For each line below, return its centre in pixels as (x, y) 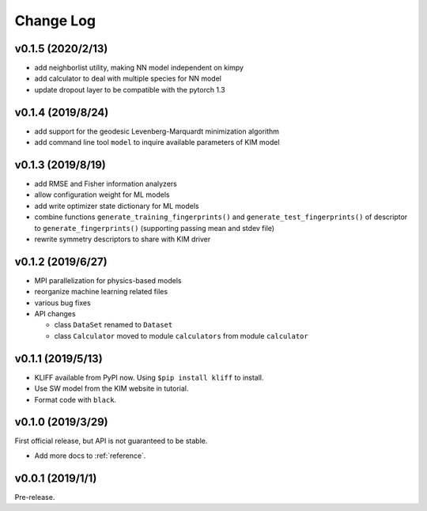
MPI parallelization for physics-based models (108, 280)
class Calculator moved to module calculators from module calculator (181, 335)
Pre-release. (35, 497)
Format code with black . (76, 399)
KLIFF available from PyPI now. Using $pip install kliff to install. (149, 377)
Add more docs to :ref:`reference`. (90, 456)
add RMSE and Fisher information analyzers (106, 184)
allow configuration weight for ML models (102, 195)
